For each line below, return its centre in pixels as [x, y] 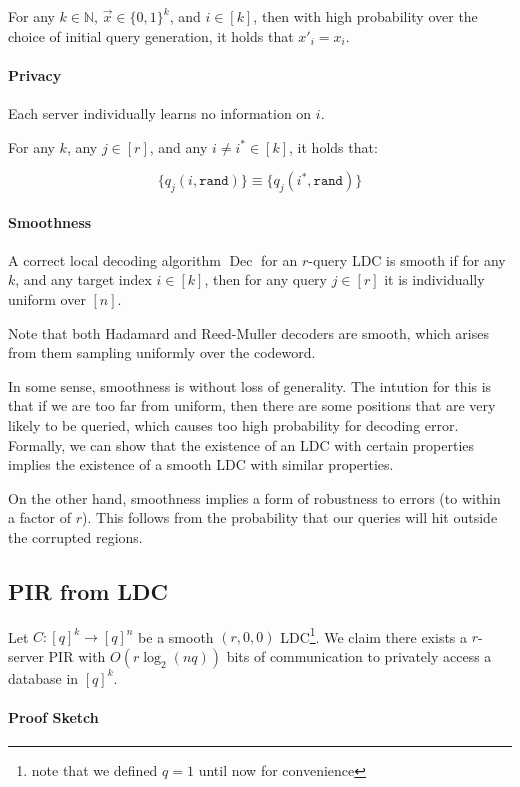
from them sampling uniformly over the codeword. [162, 352]
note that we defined [94, 770]
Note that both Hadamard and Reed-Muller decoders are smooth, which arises [248, 332]
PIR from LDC [88, 590]
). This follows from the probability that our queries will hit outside [290, 517]
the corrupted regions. [75, 536]
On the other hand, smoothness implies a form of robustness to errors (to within [254, 497]
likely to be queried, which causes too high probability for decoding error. [233, 424]
